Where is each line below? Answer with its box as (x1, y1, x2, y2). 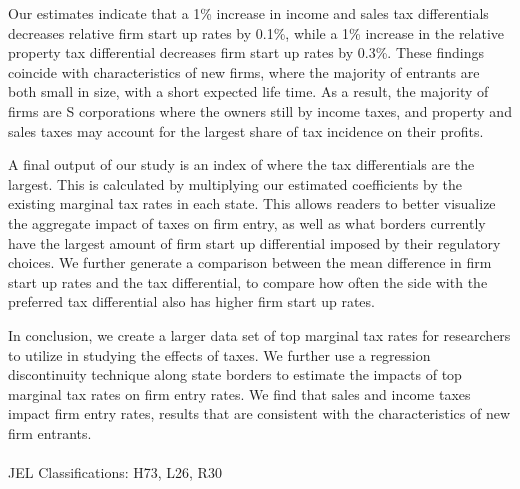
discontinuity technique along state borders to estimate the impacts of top (8, 364, 462, 385)
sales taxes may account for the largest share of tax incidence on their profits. (8, 120, 484, 141)
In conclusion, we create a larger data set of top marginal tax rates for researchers (8, 324, 511, 345)
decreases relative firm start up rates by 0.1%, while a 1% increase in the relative (8, 22, 505, 43)
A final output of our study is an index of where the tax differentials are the (8, 154, 475, 175)
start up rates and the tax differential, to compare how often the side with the (8, 271, 488, 292)
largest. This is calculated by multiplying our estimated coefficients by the (8, 173, 462, 194)
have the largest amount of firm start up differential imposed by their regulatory (8, 232, 501, 253)
